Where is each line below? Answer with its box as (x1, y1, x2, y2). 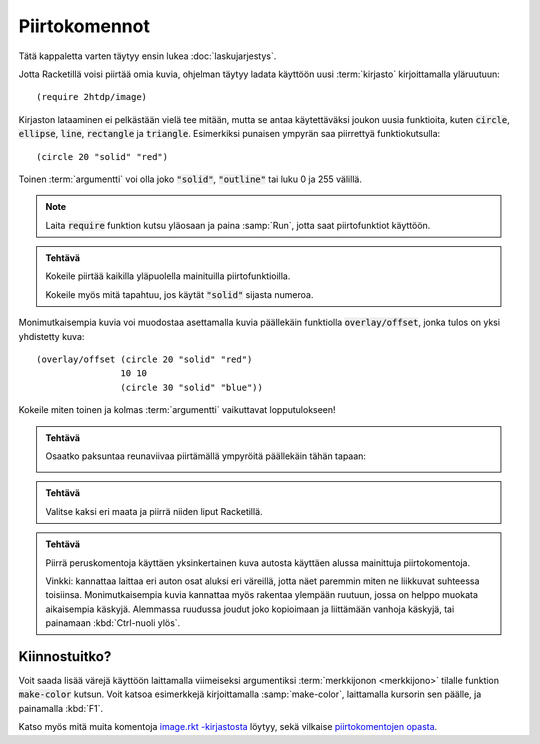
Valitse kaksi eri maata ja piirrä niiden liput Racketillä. (45, 505, 264, 517)
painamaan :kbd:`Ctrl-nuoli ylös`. (45, 617, 181, 629)
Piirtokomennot (18, 15, 150, 37)
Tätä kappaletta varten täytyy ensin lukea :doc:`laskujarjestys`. (18, 50, 277, 62)
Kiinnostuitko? (18, 648, 112, 665)
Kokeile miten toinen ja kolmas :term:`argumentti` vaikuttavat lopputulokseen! (18, 404, 336, 416)
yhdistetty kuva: (18, 330, 85, 342)
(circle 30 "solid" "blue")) (120, 381, 264, 393)
